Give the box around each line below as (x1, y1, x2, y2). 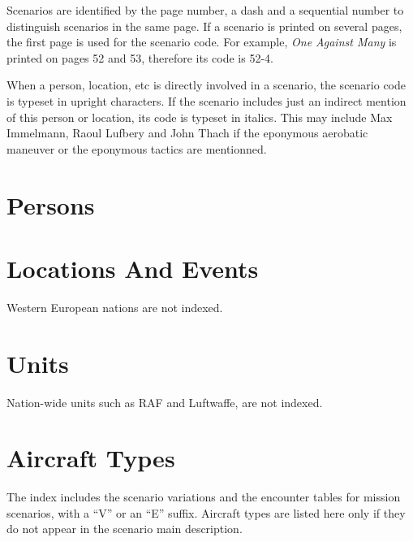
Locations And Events (6, 251, 259, 284)
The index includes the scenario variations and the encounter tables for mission (6, 488, 401, 505)
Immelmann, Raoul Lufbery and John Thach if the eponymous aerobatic (6, 124, 368, 141)
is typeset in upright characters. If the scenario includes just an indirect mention (6, 92, 407, 109)
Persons (6, 188, 95, 221)
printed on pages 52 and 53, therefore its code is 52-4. (6, 49, 273, 66)
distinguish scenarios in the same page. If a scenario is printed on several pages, (6, 17, 402, 34)
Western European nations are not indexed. (6, 298, 223, 315)
